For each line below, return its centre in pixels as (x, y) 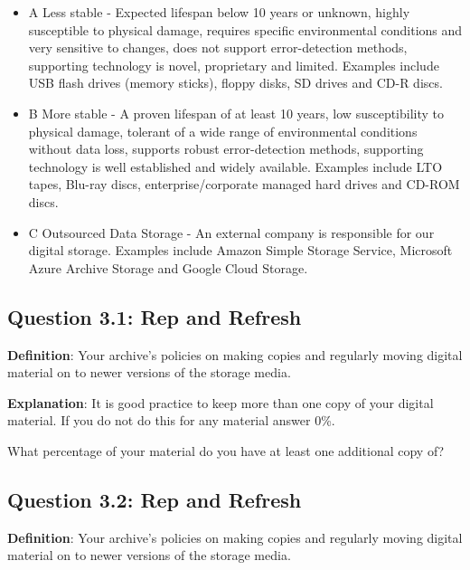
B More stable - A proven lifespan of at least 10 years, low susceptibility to (236, 113)
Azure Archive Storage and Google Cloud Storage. (168, 267)
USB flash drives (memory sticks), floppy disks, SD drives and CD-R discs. (235, 83)
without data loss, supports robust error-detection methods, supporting (226, 149)
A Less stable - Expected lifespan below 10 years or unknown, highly (219, 12)
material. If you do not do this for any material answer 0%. (171, 420)
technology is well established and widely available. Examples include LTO (235, 166)
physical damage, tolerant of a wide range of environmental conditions (223, 131)
